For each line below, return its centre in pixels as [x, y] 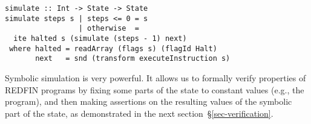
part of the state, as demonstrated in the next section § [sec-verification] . [139, 113]
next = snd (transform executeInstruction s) [133, 59]
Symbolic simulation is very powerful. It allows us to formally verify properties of [155, 77]
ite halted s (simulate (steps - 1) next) [100, 38]
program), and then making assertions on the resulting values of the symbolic [149, 101]
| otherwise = [109, 29]
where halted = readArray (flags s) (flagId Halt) [113, 48]
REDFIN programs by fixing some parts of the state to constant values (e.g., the [155, 89]
